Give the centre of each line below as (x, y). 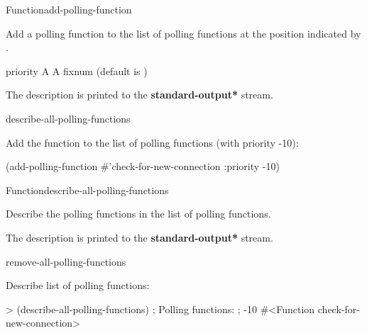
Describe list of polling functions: (78, 285)
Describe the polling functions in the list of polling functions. (138, 214)
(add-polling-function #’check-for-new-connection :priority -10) (143, 166)
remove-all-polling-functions (66, 261)
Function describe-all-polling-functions (87, 190)
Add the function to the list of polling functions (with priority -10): (152, 142)
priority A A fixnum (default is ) (77, 70)
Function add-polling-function (69, 9)
